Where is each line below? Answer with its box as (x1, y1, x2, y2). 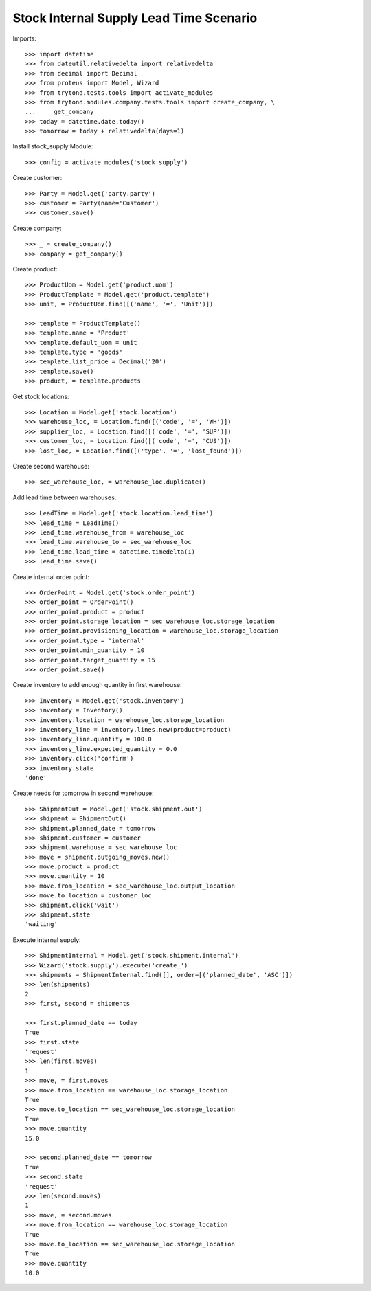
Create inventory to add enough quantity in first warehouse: (12, 681, 182, 689)
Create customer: (12, 174, 63, 182)
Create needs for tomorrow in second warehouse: (12, 789, 154, 797)
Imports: (12, 34, 37, 43)
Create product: (12, 265, 58, 273)
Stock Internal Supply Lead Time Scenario (12, 10, 258, 25)
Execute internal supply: (12, 935, 82, 944)
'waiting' (25, 921, 58, 928)
